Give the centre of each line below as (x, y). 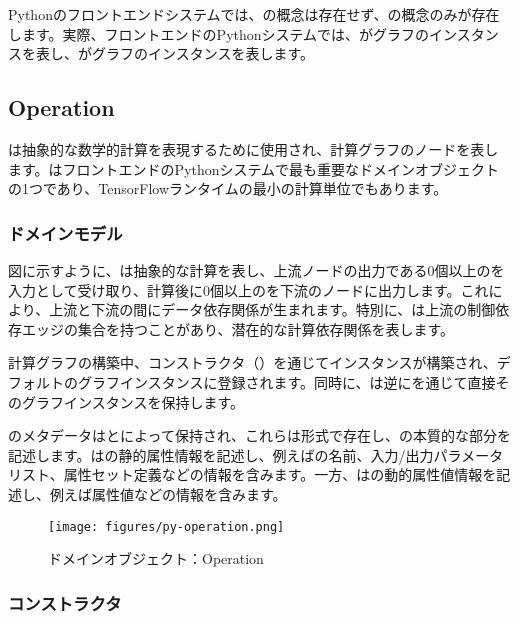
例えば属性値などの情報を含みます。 (168, 493)
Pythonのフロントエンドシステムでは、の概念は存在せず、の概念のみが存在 (254, 14)
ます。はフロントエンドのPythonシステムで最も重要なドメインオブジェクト (254, 168)
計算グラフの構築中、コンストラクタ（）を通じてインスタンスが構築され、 (252, 362)
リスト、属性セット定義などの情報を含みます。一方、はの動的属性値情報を (252, 474)
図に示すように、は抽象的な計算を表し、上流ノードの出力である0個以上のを (256, 269)
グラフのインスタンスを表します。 (203, 53)
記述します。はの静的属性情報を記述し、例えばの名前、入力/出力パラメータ (256, 454)
